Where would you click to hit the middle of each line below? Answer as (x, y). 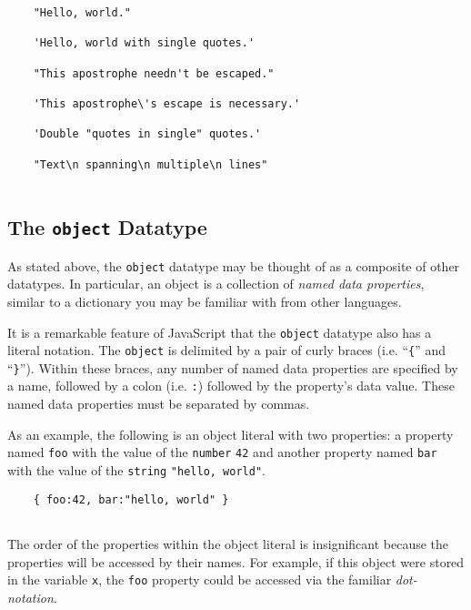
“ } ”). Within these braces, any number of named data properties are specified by (233, 367)
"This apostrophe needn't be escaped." (154, 73)
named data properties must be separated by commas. (159, 404)
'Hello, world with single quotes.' (144, 43)
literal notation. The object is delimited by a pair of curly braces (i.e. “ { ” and (227, 350)
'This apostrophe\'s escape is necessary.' (167, 103)
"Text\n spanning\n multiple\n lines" (150, 164)
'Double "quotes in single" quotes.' (147, 134)
